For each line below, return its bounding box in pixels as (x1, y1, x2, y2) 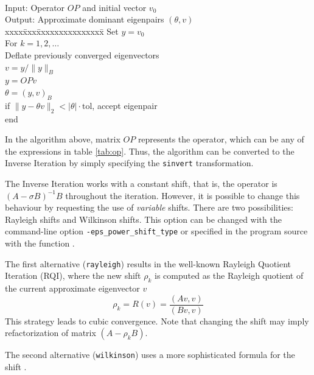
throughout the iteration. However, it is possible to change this (65, 189, 300, 202)
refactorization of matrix (5, 326, 96, 339)
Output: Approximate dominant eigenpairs (5, 13, 164, 26)
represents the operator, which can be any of (138, 133, 304, 145)
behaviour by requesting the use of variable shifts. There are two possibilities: (5, 201, 293, 214)
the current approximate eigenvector (5, 282, 140, 295)
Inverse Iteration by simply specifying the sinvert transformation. (5, 156, 254, 169)
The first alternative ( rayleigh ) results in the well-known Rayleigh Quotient (5, 257, 291, 270)
